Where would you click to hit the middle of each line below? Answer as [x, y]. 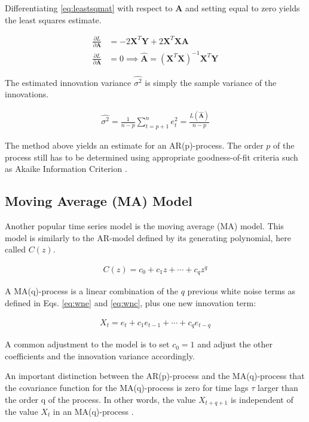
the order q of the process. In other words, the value [100, 399]
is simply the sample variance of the [211, 82]
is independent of [262, 399]
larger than [278, 387]
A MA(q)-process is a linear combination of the [92, 291]
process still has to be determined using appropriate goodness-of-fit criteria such [152, 157]
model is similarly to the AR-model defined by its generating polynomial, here [148, 237]
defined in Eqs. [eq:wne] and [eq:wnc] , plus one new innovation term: [131, 303]
